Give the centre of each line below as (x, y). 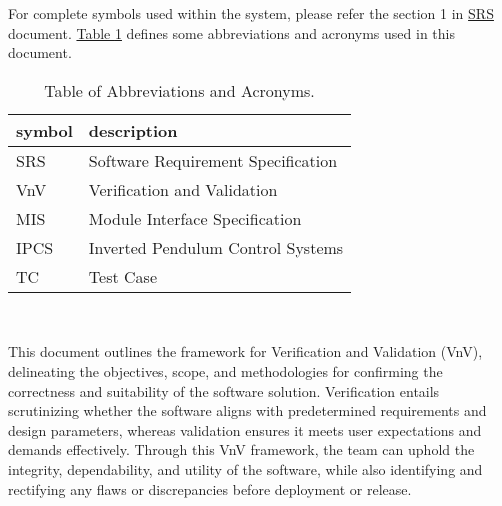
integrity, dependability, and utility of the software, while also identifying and (245, 468)
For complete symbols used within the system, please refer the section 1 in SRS (251, 13)
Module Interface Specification (195, 218)
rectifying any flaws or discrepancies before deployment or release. (210, 488)
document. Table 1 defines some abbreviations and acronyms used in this (231, 32)
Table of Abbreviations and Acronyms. (179, 90)
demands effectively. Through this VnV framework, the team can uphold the (241, 449)
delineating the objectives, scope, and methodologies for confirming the (225, 370)
